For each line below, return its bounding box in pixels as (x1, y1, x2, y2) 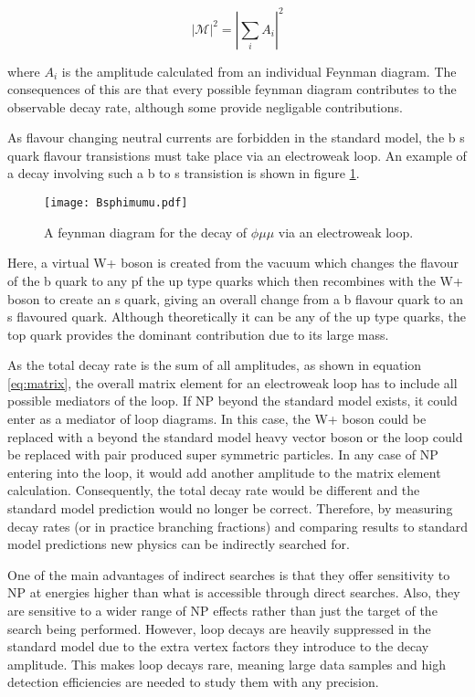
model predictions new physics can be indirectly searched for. (7, 534, 350, 554)
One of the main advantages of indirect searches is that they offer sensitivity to (7, 565, 450, 584)
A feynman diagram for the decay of (44, 222, 248, 241)
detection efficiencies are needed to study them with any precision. (7, 672, 379, 692)
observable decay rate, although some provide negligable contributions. (7, 97, 403, 116)
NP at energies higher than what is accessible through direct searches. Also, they (7, 583, 460, 602)
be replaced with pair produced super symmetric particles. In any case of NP (7, 445, 438, 464)
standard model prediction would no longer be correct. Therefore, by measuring (7, 499, 453, 518)
